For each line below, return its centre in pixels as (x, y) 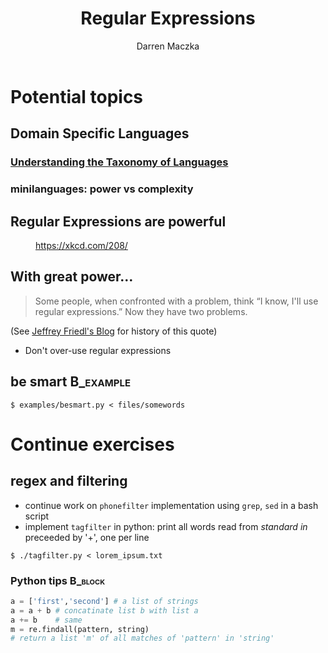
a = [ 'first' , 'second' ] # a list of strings (104, 601)
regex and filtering (69, 481)
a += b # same (46, 620)
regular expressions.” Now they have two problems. (141, 311)
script (37, 516)
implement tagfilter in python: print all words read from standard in (166, 526)
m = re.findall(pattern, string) (80, 629)
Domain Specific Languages (100, 133)
